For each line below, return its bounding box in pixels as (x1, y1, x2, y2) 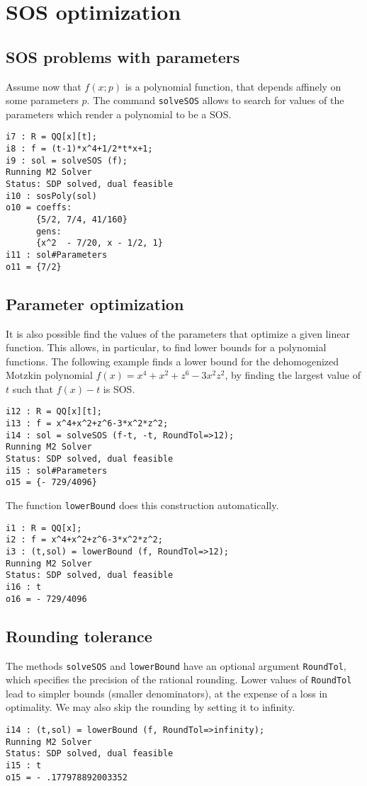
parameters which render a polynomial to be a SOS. (6, 106, 232, 121)
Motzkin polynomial (6, 368, 93, 382)
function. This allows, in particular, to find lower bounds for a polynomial (6, 340, 327, 355)
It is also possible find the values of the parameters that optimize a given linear (6, 326, 350, 341)
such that (12, 381, 53, 396)
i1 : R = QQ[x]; (6, 523, 82, 533)
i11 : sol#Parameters (6, 249, 108, 260)
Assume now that (6, 79, 81, 93)
